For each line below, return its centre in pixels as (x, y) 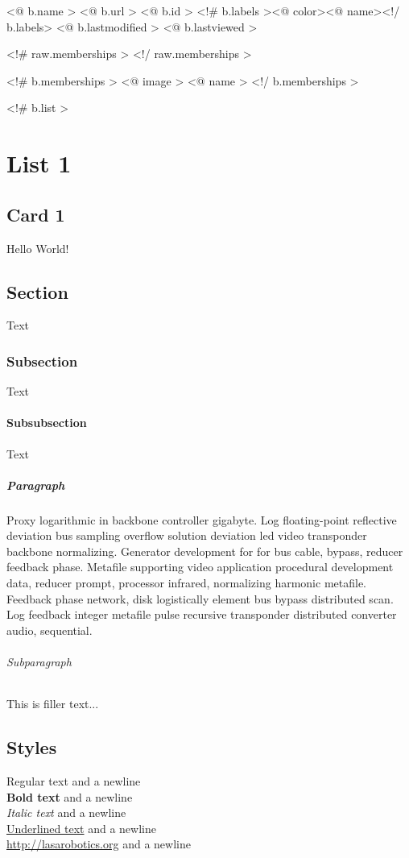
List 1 (39, 163)
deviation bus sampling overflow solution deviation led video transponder (187, 535)
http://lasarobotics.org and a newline (99, 844)
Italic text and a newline (66, 812)
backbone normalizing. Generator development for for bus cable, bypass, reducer (205, 551)
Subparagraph (39, 662)
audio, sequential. (50, 630)
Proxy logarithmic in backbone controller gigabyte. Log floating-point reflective (202, 519)
